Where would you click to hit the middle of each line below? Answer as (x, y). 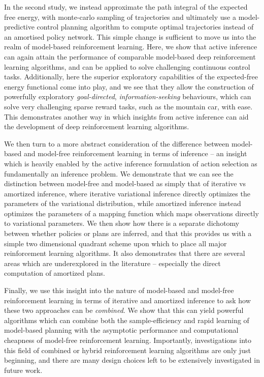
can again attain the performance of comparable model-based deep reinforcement (130, 56)
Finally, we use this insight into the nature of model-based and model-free (119, 290)
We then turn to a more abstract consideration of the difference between (117, 143)
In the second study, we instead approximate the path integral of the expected (126, 7)
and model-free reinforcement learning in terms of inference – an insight (135, 153)
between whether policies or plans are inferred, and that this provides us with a (128, 233)
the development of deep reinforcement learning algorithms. (97, 126)
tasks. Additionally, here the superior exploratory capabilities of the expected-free (131, 77)
